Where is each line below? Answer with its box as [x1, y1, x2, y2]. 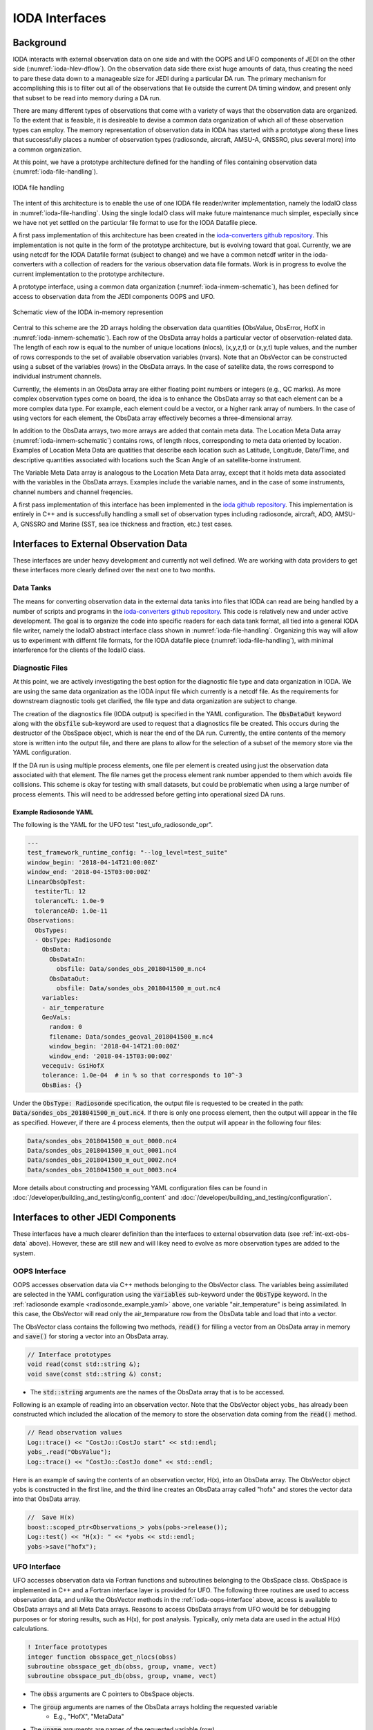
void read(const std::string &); [27, 1360, 141, 1368]
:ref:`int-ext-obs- [301, 1230, 350, 1238]
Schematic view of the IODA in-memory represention [12, 308, 164, 316]
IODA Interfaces [12, 10, 106, 26]
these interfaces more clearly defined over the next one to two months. [12, 566, 216, 574]
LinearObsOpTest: [27, 877, 86, 886]
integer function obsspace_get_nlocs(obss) [27, 1652, 178, 1661]
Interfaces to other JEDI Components [12, 1211, 176, 1223]
